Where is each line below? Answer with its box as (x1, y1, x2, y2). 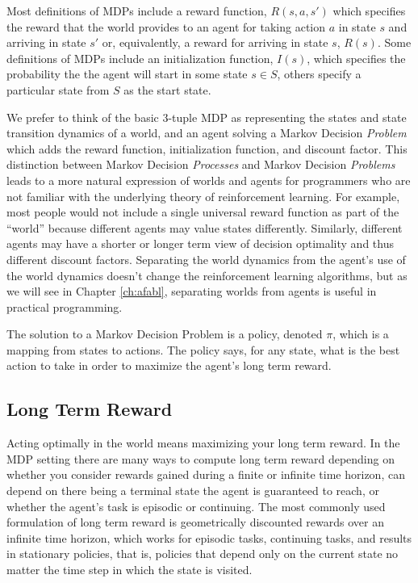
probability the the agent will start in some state (6, 65, 248, 82)
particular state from (6, 81, 110, 98)
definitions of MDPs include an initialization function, (6, 49, 274, 66)
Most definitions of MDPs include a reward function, (6, 2, 267, 19)
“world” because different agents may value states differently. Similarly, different (6, 219, 403, 236)
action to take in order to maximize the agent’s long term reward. (6, 357, 332, 374)
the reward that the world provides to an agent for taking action (6, 18, 326, 35)
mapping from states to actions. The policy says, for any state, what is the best (6, 341, 400, 358)
